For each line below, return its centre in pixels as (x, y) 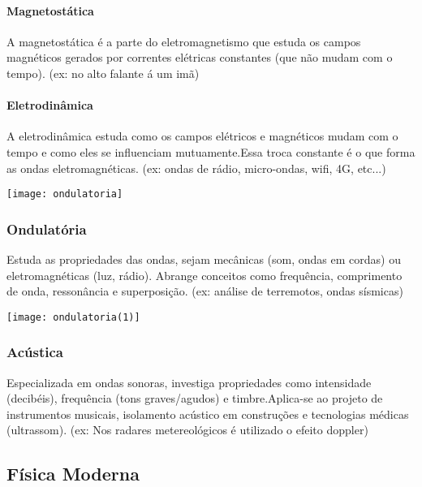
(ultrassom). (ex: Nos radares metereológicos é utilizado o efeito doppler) (187, 430)
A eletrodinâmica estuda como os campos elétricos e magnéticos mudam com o (202, 136)
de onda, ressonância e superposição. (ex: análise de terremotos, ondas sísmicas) (205, 291)
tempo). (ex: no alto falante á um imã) (103, 73)
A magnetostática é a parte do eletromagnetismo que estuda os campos (184, 41)
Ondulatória (47, 228)
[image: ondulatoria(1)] (73, 317)
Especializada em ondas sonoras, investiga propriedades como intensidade (189, 382)
